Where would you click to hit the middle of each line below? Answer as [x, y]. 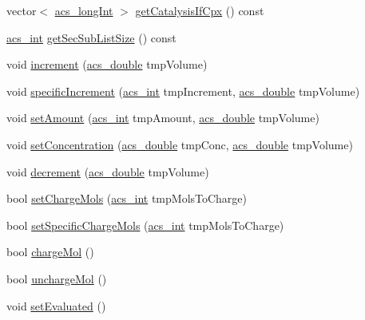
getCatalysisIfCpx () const [200, 10]
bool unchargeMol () [57, 278]
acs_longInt [84, 10]
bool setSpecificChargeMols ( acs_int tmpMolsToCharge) [145, 225]
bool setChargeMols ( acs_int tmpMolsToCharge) [127, 198]
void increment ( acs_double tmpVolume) [107, 64]
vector [22, 10]
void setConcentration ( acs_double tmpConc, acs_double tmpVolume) [180, 144]
